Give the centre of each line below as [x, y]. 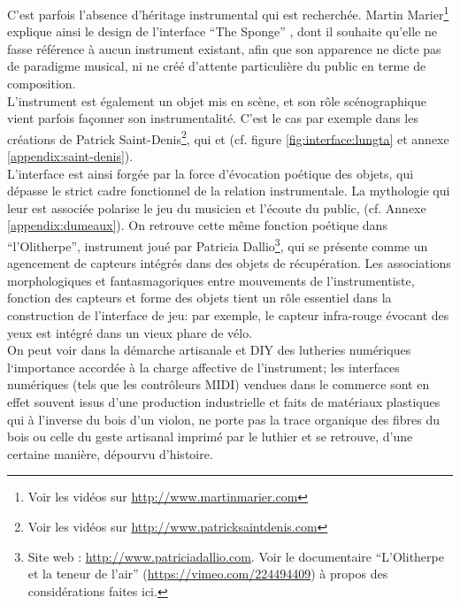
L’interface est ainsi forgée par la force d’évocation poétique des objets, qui [211, 173]
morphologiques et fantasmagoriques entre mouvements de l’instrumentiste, [211, 280]
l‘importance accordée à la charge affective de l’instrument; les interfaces [203, 367]
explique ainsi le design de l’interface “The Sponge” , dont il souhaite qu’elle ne [222, 31]
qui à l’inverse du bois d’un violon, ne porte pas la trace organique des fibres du [224, 419]
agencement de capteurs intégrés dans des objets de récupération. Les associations [229, 263]
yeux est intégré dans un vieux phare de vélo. [130, 332]
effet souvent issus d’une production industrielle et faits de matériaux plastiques [224, 402]
